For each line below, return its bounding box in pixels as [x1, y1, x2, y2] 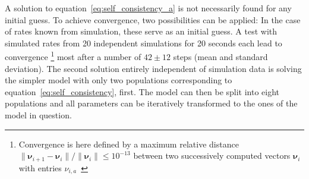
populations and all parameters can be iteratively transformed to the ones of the [5, 97, 298, 109]
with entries [18, 161, 62, 174]
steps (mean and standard [173, 51, 268, 63]
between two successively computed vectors [133, 149, 291, 162]
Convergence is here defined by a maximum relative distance [18, 137, 239, 150]
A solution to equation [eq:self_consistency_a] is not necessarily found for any [5, 2, 292, 14]
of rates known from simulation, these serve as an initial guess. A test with [5, 25, 278, 37]
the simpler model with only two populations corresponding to [5, 74, 232, 86]
